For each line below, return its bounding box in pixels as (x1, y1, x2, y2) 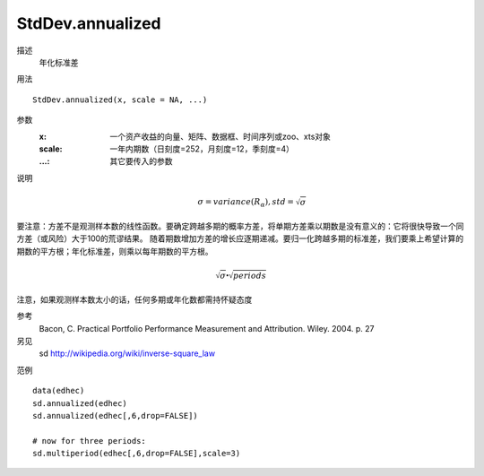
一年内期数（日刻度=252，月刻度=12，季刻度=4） (109, 143, 295, 154)
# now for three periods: (32, 436, 147, 446)
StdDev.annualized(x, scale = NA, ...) (32, 94, 208, 105)
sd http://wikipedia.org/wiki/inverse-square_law (39, 348, 215, 359)
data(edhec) (32, 385, 85, 396)
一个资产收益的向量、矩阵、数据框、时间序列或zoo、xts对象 (109, 131, 332, 142)
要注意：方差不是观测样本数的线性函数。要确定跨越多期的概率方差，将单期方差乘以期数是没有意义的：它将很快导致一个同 (16, 221, 464, 231)
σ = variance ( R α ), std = (197, 196, 295, 209)
